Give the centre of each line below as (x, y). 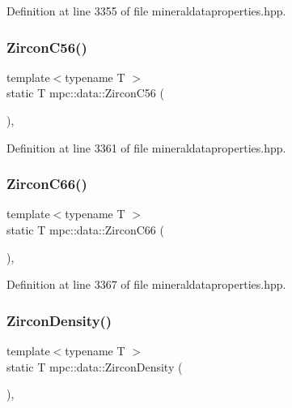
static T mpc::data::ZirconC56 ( (85, 93)
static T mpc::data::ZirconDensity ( (95, 366)
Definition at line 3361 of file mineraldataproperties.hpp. (146, 147)
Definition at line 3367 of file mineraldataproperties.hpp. (146, 284)
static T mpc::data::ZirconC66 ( (85, 230)
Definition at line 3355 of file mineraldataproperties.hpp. (146, 11)
